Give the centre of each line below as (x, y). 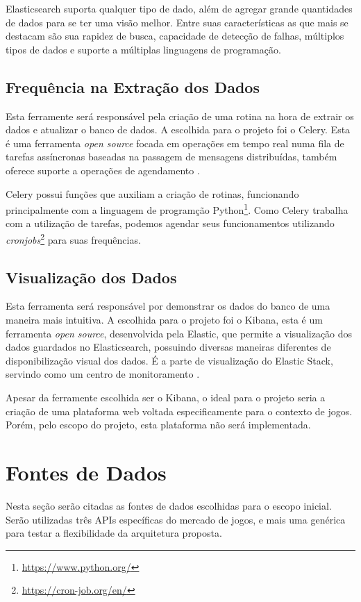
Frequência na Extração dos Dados (133, 86)
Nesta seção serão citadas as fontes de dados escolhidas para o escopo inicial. (169, 505)
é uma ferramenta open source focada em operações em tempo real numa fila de (175, 143)
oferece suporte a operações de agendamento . (103, 170)
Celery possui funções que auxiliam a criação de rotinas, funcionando (152, 193)
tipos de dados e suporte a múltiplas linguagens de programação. (143, 49)
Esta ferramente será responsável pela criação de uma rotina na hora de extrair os (180, 116)
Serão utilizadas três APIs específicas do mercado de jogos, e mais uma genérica (176, 519)
